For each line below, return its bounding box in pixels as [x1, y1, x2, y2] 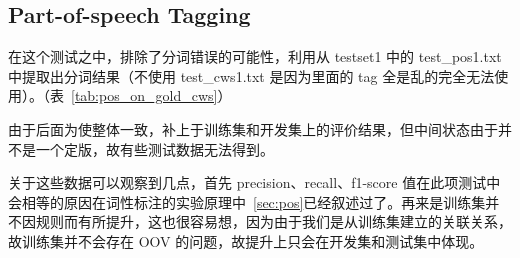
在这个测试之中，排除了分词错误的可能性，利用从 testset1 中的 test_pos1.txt [8, 46, 502, 67]
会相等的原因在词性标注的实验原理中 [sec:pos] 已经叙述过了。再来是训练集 [8, 191, 486, 212]
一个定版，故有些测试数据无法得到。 [35, 138, 274, 159]
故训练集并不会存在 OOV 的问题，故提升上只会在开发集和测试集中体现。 [8, 230, 484, 251]
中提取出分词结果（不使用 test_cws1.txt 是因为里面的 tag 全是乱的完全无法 [8, 65, 495, 86]
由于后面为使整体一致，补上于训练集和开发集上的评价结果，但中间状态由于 [8, 118, 498, 139]
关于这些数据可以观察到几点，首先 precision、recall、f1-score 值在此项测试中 [8, 172, 501, 193]
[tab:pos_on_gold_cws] [71, 85, 218, 106]
